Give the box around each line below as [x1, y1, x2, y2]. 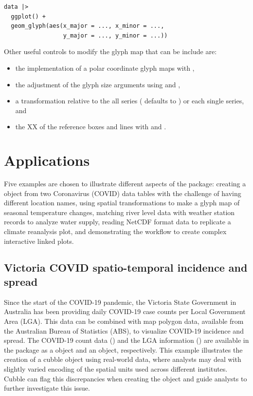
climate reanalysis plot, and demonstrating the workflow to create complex [4, 226, 227, 237]
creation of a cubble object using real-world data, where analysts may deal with [4, 354, 241, 364]
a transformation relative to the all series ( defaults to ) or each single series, [15, 96, 244, 106]
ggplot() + [11, 13, 46, 20]
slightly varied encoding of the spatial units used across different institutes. [4, 363, 228, 374]
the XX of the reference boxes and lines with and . [15, 121, 166, 132]
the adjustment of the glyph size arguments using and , [15, 79, 181, 89]
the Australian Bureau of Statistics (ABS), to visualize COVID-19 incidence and [4, 325, 244, 336]
